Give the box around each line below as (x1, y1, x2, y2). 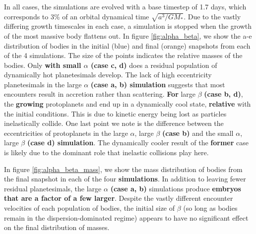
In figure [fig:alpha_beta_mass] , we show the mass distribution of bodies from (4, 164, 243, 174)
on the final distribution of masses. (4, 222, 110, 233)
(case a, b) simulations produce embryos (110, 183, 241, 193)
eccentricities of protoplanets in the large (4, 127, 128, 138)
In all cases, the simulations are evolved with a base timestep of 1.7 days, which (4, 1, 247, 11)
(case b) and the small (162, 127, 234, 138)
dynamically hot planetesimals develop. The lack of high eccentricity (4, 69, 212, 80)
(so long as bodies (183, 203, 238, 213)
